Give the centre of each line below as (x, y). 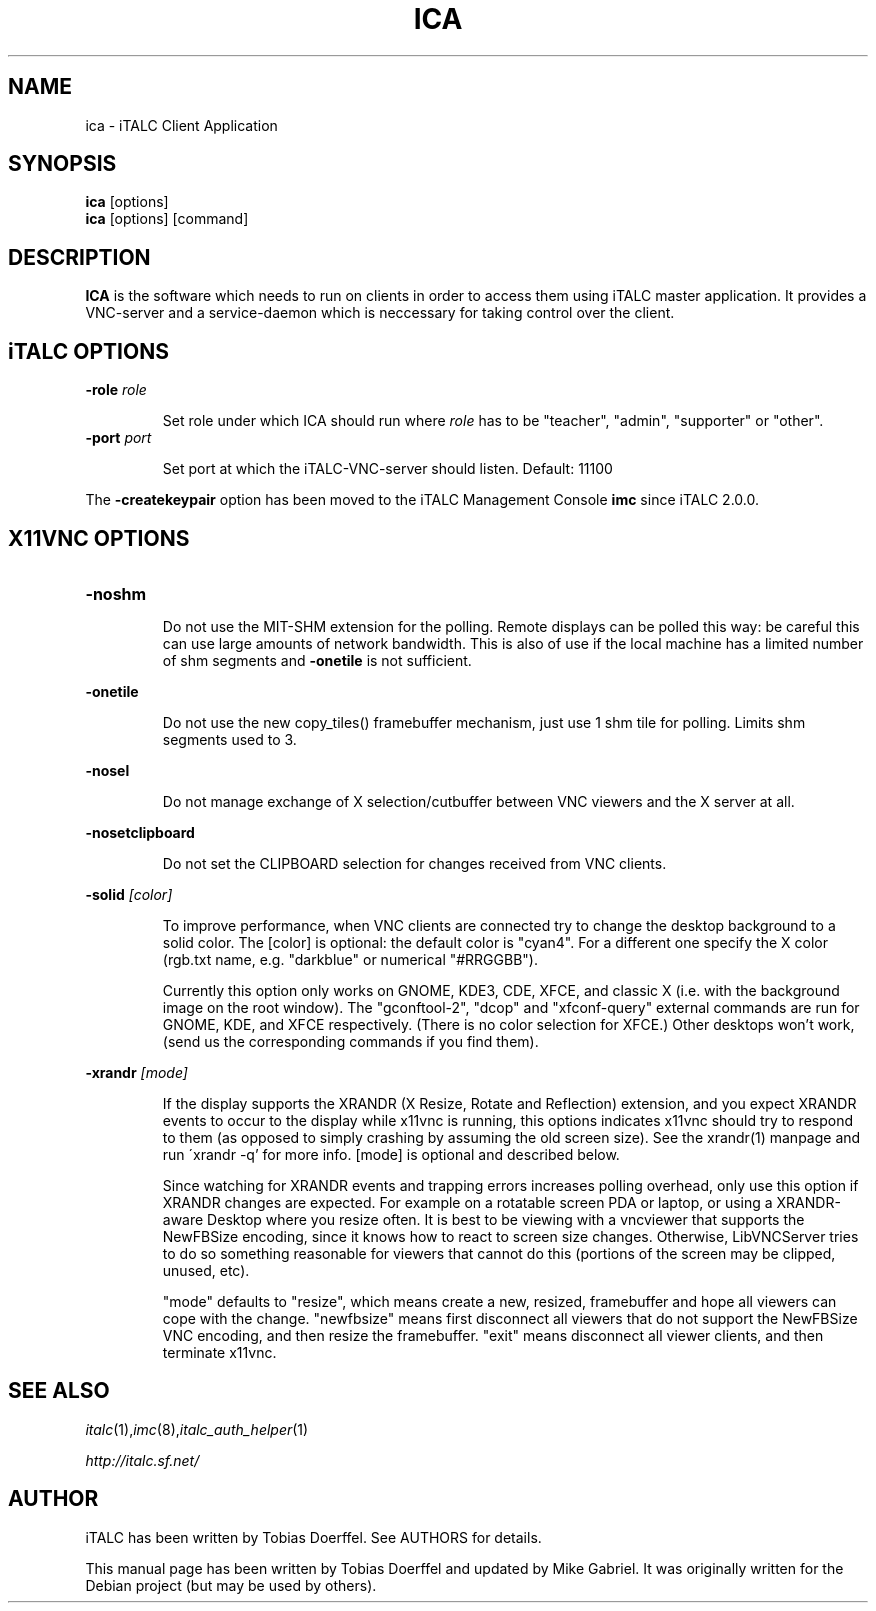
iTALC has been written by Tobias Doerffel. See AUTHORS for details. (313, 1537)
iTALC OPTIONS (88, 351)
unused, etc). (206, 1270)
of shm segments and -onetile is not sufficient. (317, 660)
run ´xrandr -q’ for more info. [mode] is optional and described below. (391, 1154)
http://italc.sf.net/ (142, 1460)
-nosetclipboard (140, 832)
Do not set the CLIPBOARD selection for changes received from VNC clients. (414, 863)
